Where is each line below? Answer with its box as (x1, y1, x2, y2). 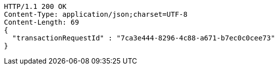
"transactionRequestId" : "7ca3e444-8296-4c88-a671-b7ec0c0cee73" (12, 34, 275, 42)
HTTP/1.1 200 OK (4, 2, 67, 10)
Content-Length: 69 (4, 18, 79, 26)
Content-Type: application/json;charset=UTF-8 (4, 10, 187, 18)
